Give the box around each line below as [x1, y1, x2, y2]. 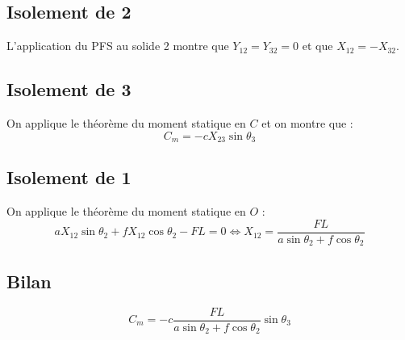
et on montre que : [261, 115, 353, 131]
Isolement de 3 [6, 77, 132, 102]
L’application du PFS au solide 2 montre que [6, 37, 229, 54]
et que [302, 37, 333, 54]
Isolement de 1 [6, 165, 132, 190]
